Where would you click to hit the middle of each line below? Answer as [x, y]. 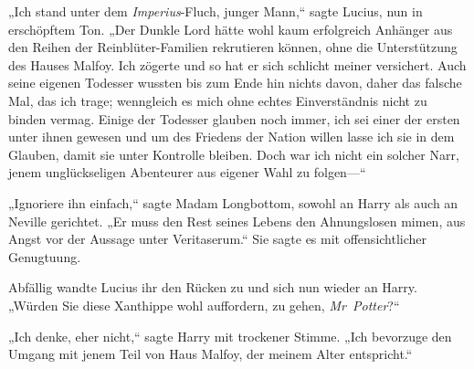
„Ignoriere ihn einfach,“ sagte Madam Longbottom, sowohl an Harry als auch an [233, 202]
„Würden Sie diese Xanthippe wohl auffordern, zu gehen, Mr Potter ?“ [204, 305]
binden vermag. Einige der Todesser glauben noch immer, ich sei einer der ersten [234, 118]
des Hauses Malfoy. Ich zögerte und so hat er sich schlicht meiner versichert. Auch [237, 64]
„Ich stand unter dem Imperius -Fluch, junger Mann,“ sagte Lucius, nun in [216, 11]
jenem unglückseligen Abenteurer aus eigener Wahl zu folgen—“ [187, 172]
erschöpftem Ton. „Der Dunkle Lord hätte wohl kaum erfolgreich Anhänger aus [231, 29]
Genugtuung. [45, 256]
